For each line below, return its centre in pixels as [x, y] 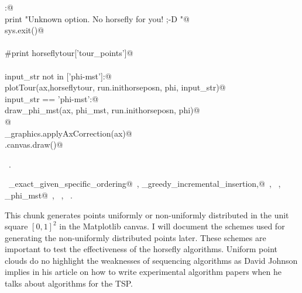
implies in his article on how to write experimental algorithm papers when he [143, 272]
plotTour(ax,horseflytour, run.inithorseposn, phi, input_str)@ [115, 87]
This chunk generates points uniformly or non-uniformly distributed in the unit [147, 214]
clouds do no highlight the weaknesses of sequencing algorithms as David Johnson [151, 260]
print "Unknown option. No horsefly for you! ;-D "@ [97, 18]
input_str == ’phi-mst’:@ [52, 98]
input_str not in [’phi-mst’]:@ [58, 76]
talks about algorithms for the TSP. [69, 283]
